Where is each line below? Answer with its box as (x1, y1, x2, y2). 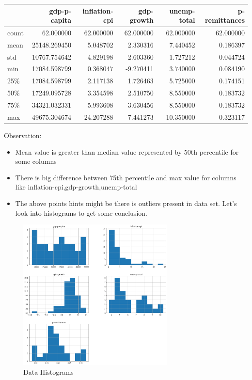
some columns (15, 156, 57, 166)
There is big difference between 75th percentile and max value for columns (15, 172, 236, 182)
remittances (205, 15, 245, 25)
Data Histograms (23, 367, 74, 377)
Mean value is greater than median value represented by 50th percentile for (15, 146, 239, 157)
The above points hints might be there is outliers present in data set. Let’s (15, 198, 237, 208)
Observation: (4, 130, 42, 140)
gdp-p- (49, 5, 71, 16)
